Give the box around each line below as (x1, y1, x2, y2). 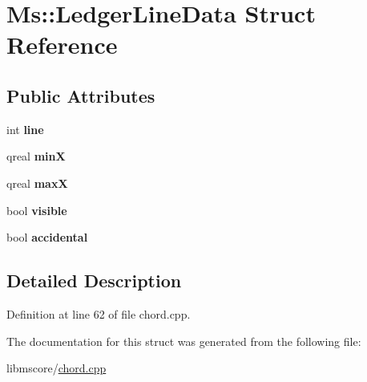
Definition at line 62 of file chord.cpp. (6, 305, 191, 322)
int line (6, 120, 44, 137)
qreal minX (6, 148, 66, 165)
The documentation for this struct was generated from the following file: (6, 332, 361, 349)
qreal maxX (6, 174, 68, 191)
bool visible (6, 201, 67, 218)
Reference (6, 28, 118, 61)
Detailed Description (6, 268, 182, 293)
